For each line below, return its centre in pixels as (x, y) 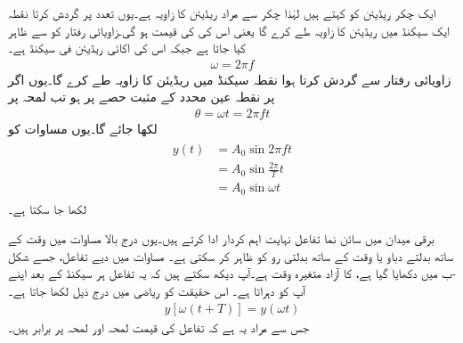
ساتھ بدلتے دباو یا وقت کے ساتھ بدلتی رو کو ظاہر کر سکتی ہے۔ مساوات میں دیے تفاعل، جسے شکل (231, 255)
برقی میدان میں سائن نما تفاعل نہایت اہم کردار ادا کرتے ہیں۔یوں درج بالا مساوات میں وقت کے (221, 238)
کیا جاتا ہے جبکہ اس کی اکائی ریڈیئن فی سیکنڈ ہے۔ (127, 48)
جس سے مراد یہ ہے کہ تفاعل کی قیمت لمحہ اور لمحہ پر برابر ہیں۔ (159, 327)
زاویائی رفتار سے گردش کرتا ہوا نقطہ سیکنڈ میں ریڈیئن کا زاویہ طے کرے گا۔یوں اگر (230, 79)
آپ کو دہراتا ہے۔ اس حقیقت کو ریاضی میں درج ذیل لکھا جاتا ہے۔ (157, 290)
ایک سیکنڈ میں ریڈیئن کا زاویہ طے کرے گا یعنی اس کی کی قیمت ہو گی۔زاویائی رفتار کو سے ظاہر (229, 30)
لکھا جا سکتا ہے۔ (47, 208)
